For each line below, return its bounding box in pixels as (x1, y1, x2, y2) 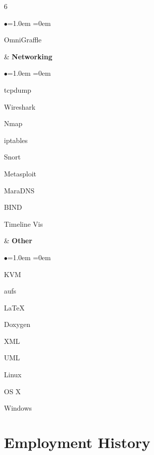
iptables (4, 135, 28, 145)
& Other (4, 235, 32, 246)
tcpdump (4, 84, 31, 95)
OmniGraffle (4, 34, 42, 45)
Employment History (4, 432, 151, 453)
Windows (4, 403, 32, 413)
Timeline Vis (4, 218, 43, 229)
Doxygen (4, 319, 31, 329)
